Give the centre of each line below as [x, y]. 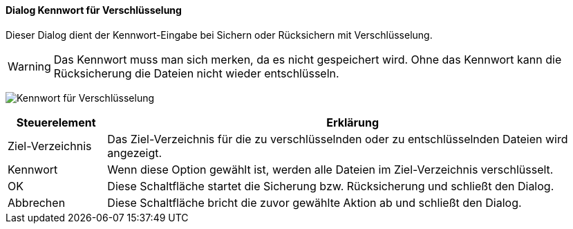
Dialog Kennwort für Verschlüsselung [94, 10]
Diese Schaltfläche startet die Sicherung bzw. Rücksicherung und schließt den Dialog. [331, 186]
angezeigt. [135, 153]
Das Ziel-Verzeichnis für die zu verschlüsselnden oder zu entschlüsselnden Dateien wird [338, 139]
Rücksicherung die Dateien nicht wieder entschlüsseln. [196, 73]
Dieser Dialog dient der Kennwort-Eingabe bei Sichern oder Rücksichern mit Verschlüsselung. [219, 35]
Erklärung [353, 122]
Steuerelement [56, 122]
